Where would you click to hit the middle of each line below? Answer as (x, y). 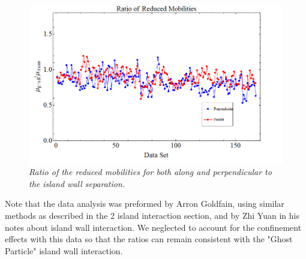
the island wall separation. (77, 183)
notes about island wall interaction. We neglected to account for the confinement (153, 227)
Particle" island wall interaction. (64, 250)
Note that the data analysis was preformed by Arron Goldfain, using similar (145, 204)
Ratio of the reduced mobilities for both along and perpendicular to (150, 172)
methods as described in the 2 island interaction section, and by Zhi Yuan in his (152, 216)
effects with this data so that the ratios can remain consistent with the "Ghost (149, 239)
